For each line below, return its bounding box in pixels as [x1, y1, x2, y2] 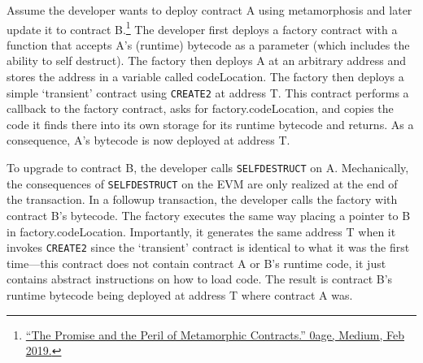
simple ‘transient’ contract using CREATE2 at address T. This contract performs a [7, 84, 409, 101]
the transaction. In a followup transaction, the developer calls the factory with [7, 191, 398, 208]
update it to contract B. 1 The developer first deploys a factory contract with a [7, 18, 398, 37]
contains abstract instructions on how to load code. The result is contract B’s [7, 270, 393, 287]
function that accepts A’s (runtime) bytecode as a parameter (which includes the [7, 36, 410, 53]
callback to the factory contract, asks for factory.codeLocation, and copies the [7, 100, 394, 117]
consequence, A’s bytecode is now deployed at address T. [7, 132, 290, 149]
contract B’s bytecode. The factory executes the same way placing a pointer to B [7, 206, 411, 223]
